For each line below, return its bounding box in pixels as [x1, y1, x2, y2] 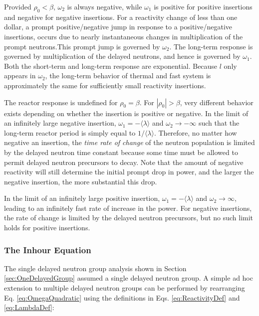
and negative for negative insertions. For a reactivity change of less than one [4, 11, 238, 22]
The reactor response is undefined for [4, 97, 118, 107]
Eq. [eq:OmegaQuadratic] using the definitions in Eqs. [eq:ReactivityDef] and [4, 292, 240, 303]
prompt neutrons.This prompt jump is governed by [4, 41, 160, 51]
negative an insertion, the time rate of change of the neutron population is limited [4, 137, 255, 148]
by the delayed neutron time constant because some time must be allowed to [4, 147, 238, 157]
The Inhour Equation [4, 243, 91, 256]
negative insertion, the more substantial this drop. [4, 176, 157, 186]
